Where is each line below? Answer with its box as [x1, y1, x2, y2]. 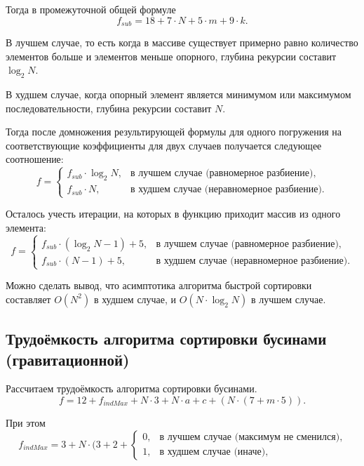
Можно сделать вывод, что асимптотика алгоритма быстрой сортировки [6, 278, 312, 293]
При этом [6, 415, 46, 430]
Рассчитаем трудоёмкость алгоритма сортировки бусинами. [6, 381, 257, 396]
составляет [6, 291, 51, 306]
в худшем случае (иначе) [159, 447, 266, 458]
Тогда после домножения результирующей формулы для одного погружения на [6, 124, 342, 139]
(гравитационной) [6, 348, 130, 370]
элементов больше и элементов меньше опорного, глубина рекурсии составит [6, 48, 337, 63]
